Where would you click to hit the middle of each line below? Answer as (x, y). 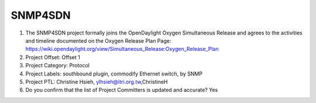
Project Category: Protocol (58, 66)
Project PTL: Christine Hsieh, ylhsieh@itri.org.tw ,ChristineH (97, 81)
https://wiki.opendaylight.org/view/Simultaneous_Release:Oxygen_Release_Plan (122, 49)
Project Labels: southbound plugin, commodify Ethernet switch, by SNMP (114, 74)
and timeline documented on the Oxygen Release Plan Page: (98, 40)
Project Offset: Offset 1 (53, 57)
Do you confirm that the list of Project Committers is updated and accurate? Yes (122, 90)
